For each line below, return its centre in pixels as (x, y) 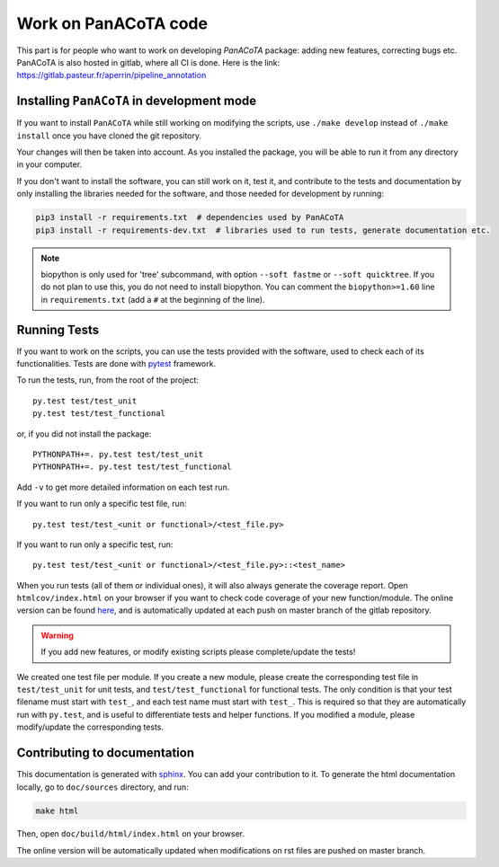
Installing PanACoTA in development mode (137, 101)
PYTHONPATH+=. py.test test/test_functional (133, 467)
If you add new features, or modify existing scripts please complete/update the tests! (198, 652)
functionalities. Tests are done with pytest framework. (116, 364)
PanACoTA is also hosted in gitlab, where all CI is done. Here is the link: (148, 62)
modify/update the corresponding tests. (90, 727)
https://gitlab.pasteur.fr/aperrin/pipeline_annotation (111, 75)
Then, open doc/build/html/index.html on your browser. (130, 834)
